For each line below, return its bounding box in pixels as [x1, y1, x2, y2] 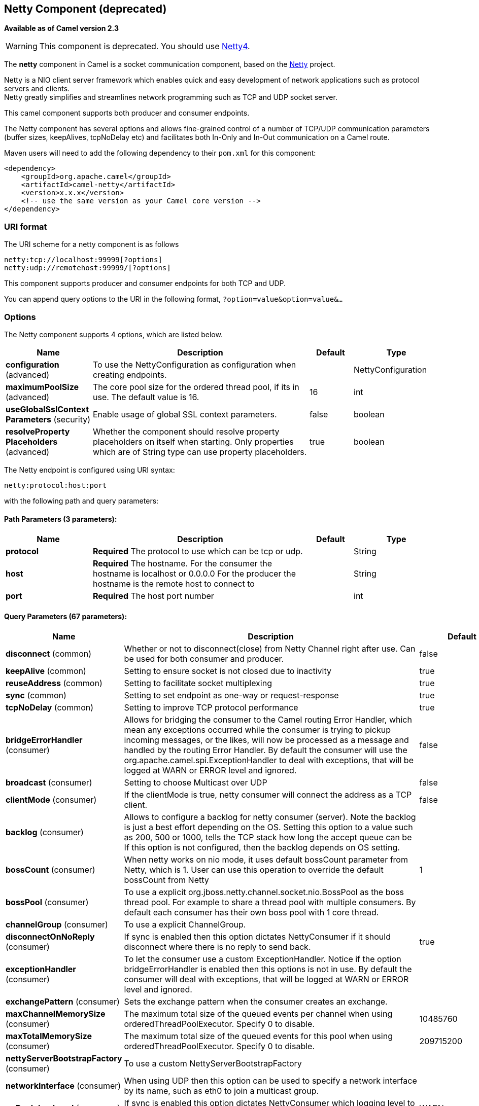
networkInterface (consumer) [6, 1081, 121, 1091]
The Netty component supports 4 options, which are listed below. [4, 330, 223, 339]
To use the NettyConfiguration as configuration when [93, 359, 296, 370]
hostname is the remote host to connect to [93, 579, 255, 589]
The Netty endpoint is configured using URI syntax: [4, 465, 175, 474]
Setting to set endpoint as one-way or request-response [124, 690, 339, 701]
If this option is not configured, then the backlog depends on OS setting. [124, 842, 400, 853]
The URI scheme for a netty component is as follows [4, 240, 179, 249]
